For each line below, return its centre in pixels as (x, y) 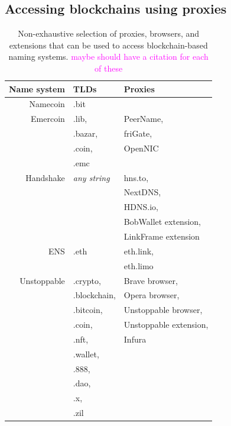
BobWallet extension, (162, 222)
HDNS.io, (141, 207)
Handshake (45, 177)
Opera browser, (152, 295)
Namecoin (47, 104)
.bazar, (85, 133)
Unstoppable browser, (163, 310)
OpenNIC (141, 148)
